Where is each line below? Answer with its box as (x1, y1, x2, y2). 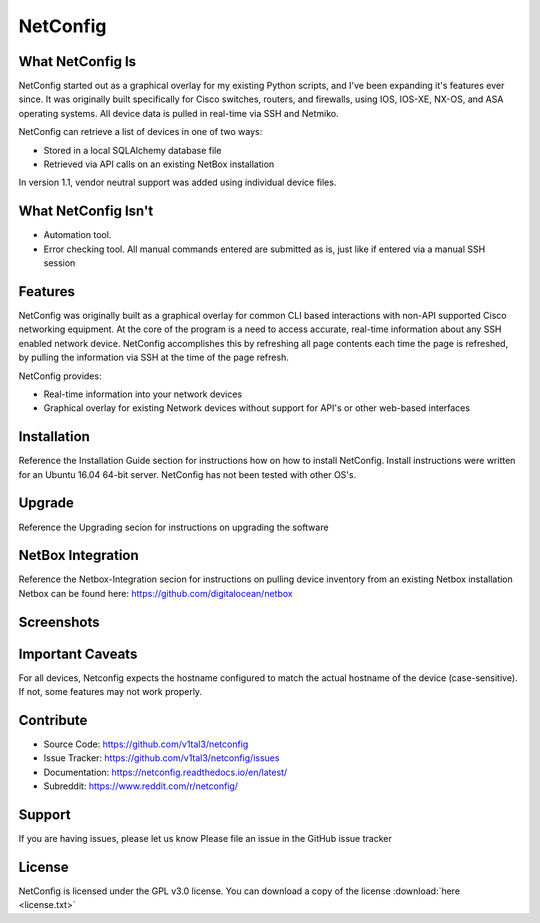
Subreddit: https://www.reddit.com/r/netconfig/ (43, 780, 239, 792)
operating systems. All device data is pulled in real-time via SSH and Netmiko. (18, 107, 339, 119)
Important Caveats (18, 645, 138, 662)
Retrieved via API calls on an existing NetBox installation (43, 158, 275, 170)
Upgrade (18, 495, 75, 512)
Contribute (18, 711, 88, 729)
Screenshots (18, 613, 100, 630)
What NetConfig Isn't (18, 203, 154, 220)
